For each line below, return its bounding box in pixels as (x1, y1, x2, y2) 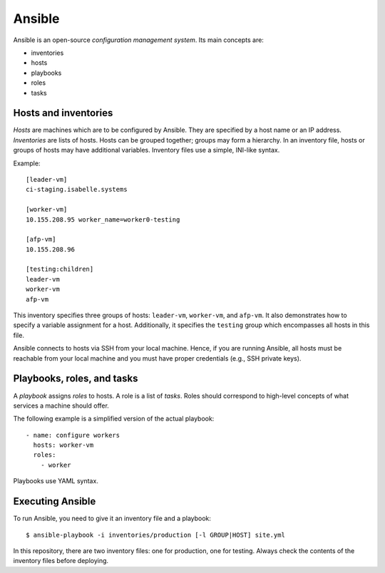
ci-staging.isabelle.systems (26, 185, 128, 194)
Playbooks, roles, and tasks (13, 373, 138, 385)
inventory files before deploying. (13, 557, 109, 565)
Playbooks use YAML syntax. (13, 477, 99, 485)
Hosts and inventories (13, 107, 113, 119)
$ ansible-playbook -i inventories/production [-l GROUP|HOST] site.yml (26, 531, 285, 539)
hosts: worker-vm (33, 441, 94, 449)
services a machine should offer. (13, 401, 110, 410)
